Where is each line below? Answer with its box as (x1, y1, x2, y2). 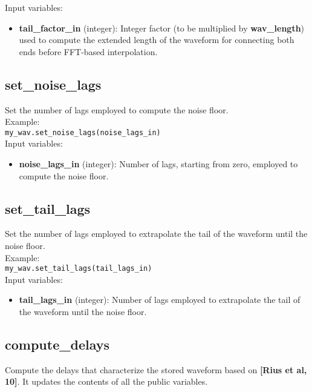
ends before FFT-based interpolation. (19, 45, 158, 58)
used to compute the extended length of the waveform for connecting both (19, 33, 294, 46)
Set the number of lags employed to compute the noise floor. (5, 103, 229, 116)
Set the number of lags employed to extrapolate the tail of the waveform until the (5, 227, 308, 240)
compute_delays (5, 335, 109, 354)
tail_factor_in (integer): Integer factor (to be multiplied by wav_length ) (19, 21, 305, 34)
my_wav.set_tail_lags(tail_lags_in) (5, 264, 152, 273)
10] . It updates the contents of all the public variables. (5, 375, 208, 388)
